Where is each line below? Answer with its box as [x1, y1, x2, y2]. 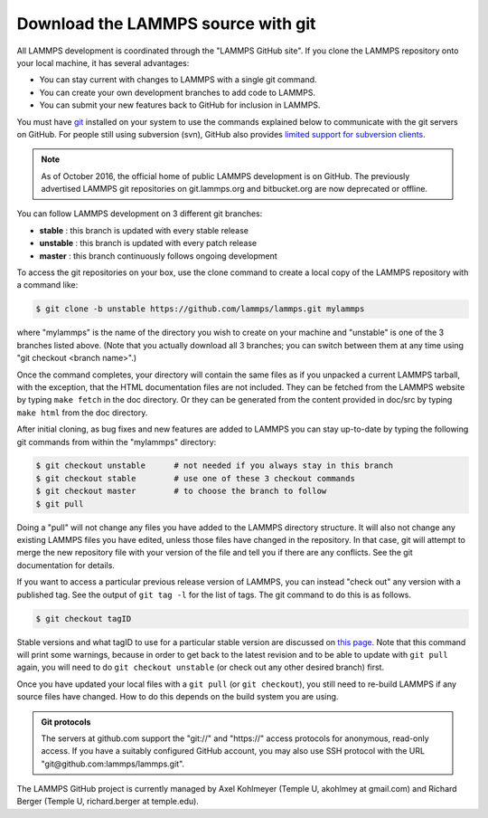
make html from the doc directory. [16, 407, 148, 418]
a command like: [16, 280, 79, 290]
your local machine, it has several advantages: [16, 57, 190, 68]
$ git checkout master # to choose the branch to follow [35, 486, 327, 497]
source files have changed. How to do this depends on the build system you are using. [16, 691, 339, 702]
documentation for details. [16, 559, 115, 570]
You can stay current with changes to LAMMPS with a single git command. [39, 74, 317, 85]
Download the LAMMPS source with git [16, 14, 316, 33]
